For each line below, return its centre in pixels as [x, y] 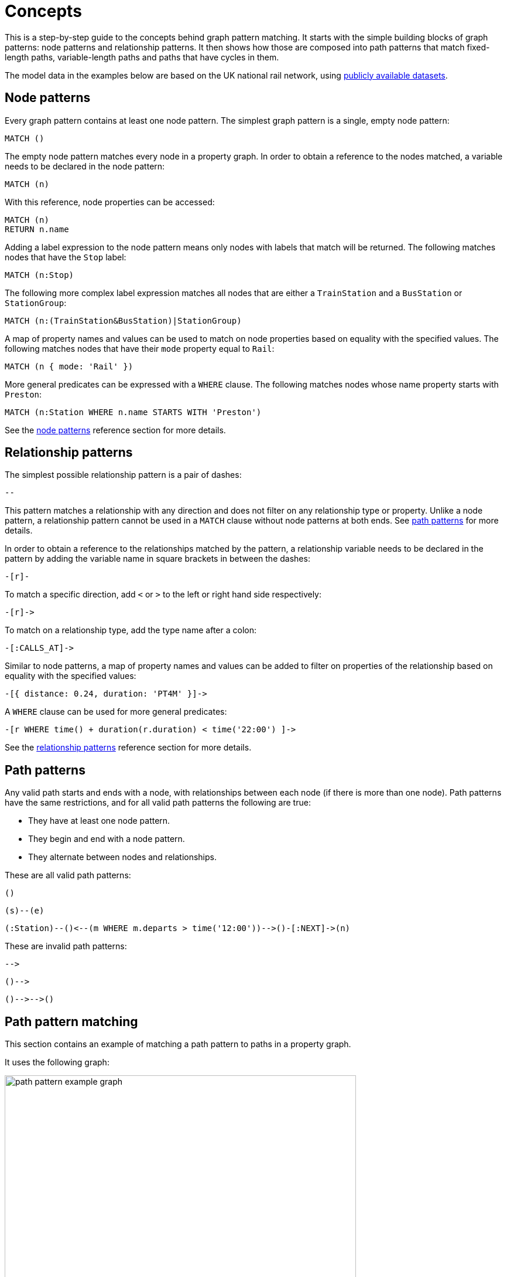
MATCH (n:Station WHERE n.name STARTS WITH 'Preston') [133, 412]
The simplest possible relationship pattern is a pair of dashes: [123, 475]
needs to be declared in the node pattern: [85, 166]
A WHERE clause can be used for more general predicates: [116, 712]
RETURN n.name [37, 229]
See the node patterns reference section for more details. [115, 430]
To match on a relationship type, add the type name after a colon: [131, 630]
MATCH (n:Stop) [40, 275]
